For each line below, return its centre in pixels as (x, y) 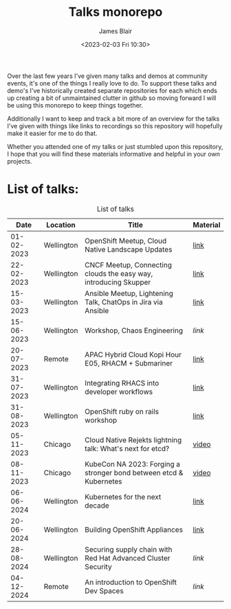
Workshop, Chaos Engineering (134, 330)
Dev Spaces (104, 590)
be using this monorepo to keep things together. (75, 105)
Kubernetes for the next (123, 497)
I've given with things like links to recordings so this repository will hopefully (115, 126)
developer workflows (119, 392)
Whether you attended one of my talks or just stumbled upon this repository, (115, 146)
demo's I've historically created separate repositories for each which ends (112, 90)
